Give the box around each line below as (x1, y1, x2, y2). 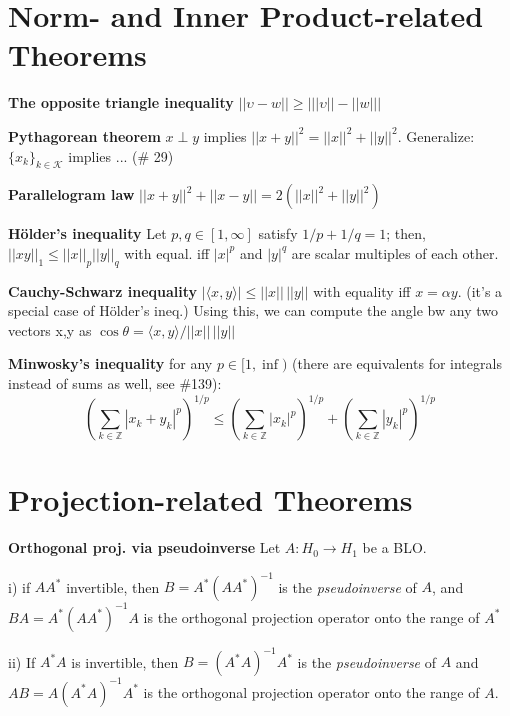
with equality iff (313, 280, 411, 301)
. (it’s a (457, 280, 503, 301)
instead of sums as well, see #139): (8, 373, 222, 394)
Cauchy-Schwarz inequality (8, 280, 198, 301)
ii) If (8, 651, 36, 672)
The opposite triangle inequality (8, 92, 234, 113)
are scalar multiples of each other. (291, 242, 499, 263)
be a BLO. (362, 537, 427, 558)
